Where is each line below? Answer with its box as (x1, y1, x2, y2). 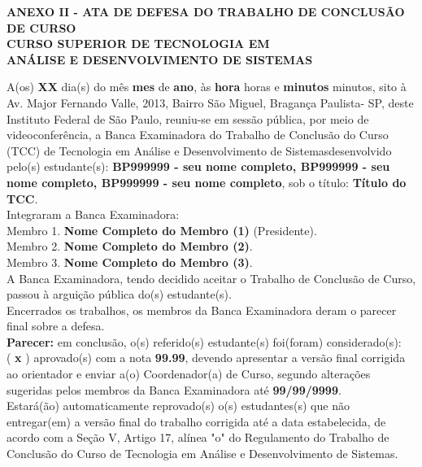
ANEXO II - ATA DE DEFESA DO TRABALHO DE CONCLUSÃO (7, 3, 405, 20)
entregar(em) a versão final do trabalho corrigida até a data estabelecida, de (7, 412, 386, 430)
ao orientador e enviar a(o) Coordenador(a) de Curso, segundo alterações (7, 365, 371, 382)
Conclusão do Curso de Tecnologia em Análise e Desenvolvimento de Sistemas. (7, 445, 398, 462)
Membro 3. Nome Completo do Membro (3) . (7, 253, 253, 270)
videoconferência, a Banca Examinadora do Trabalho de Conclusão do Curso (7, 126, 389, 143)
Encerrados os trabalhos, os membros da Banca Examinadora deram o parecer (7, 301, 397, 318)
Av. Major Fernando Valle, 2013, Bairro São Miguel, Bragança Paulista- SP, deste (7, 94, 414, 111)
